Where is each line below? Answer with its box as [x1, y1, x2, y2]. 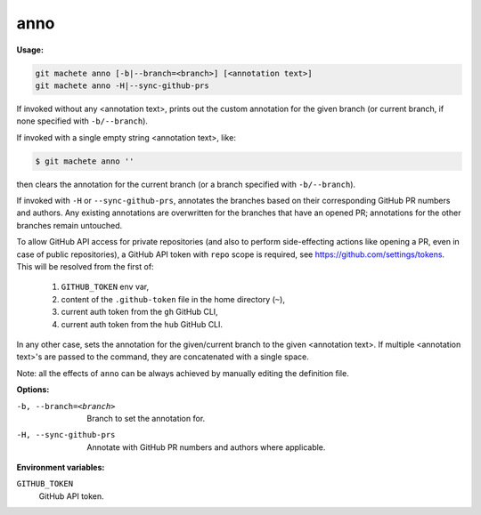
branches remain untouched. [16, 220, 123, 230]
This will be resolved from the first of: [16, 262, 155, 271]
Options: [16, 384, 50, 395]
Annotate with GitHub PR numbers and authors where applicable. [86, 441, 326, 453]
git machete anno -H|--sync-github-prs [35, 80, 209, 91]
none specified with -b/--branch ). [16, 116, 149, 126]
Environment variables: [16, 463, 105, 473]
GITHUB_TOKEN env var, [61, 281, 150, 293]
